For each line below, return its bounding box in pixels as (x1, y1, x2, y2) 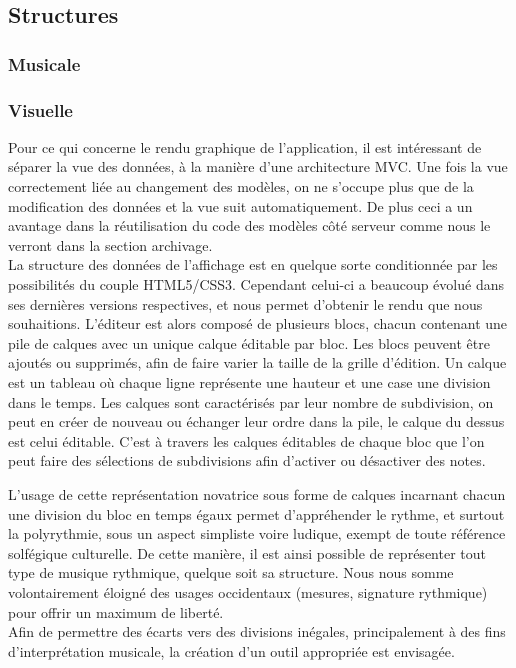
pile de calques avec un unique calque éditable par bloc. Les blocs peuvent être (8, 332, 490, 353)
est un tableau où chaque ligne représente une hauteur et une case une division (8, 371, 491, 392)
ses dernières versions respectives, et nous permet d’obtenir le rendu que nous (8, 293, 483, 314)
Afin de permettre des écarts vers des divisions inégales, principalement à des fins (8, 621, 506, 642)
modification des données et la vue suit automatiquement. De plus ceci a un (8, 195, 473, 216)
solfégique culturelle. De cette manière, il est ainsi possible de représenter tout (8, 542, 486, 563)
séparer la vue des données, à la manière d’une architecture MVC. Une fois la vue (8, 156, 508, 177)
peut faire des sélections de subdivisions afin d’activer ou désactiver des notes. (8, 450, 486, 471)
